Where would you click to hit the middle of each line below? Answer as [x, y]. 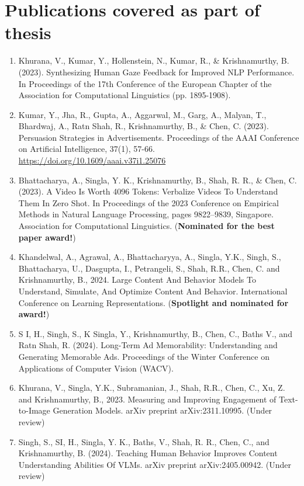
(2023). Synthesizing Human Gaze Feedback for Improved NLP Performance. [156, 72]
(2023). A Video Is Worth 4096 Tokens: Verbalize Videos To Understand [148, 191]
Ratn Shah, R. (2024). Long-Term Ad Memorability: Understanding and [148, 345]
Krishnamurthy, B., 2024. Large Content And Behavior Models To [137, 280]
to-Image [34, 410]
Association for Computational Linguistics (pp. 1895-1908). [125, 95]
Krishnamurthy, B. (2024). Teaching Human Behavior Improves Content [148, 453]
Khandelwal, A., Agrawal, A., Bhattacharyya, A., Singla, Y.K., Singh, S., [150, 257]
